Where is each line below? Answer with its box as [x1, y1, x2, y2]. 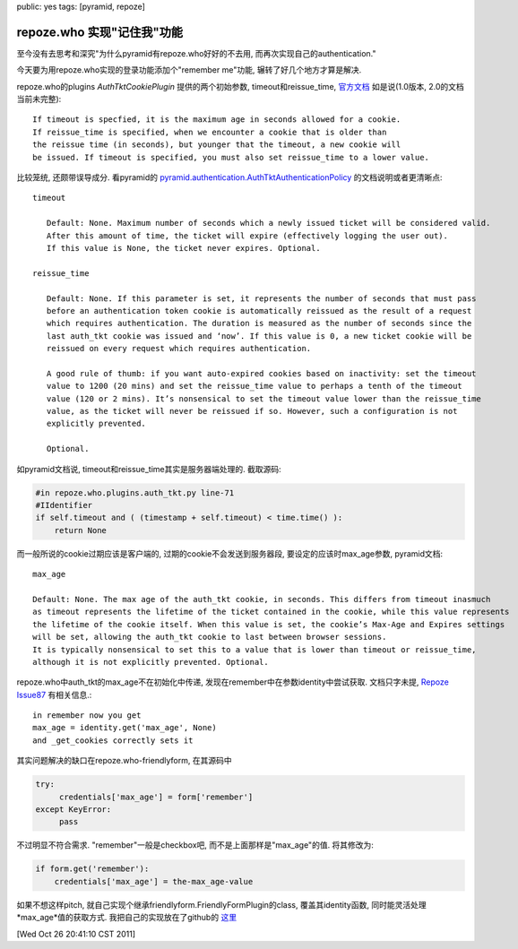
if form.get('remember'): [35, 864, 150, 874]
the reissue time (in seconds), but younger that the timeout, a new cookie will [32, 140, 401, 150]
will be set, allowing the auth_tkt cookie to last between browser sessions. [32, 632, 387, 643]
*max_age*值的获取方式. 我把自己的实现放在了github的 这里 [16, 912, 237, 923]
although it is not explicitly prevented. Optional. [32, 657, 269, 667]
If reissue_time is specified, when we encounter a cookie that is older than [32, 126, 387, 137]
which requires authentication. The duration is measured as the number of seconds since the [46, 318, 472, 329]
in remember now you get [32, 711, 142, 720]
